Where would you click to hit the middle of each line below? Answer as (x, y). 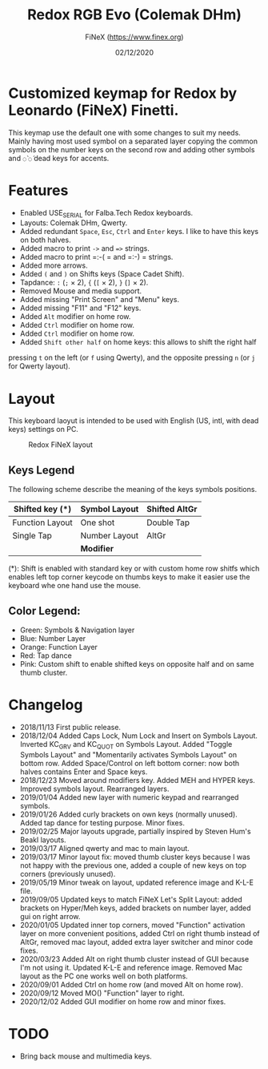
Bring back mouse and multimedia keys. (86, 1056)
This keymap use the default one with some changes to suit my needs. (125, 132)
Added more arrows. (54, 265)
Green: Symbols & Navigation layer (77, 630)
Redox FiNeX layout (61, 445)
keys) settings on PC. (43, 430)
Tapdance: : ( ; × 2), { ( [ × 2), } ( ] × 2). (84, 283)
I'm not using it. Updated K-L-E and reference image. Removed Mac (131, 967)
